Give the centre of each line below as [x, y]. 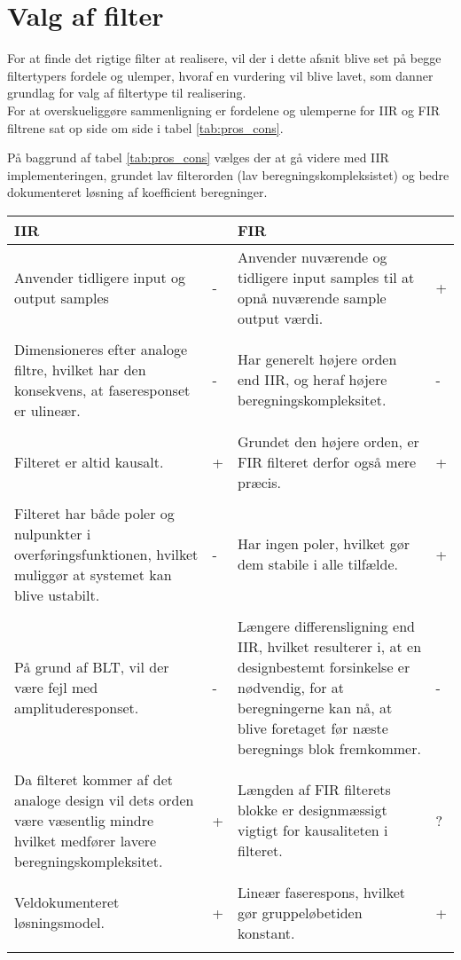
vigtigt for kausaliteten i [313, 830]
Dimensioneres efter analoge [101, 349]
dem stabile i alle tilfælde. [318, 564]
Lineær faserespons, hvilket [322, 892]
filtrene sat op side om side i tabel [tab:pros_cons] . [145, 127]
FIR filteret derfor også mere [327, 461]
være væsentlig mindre [84, 820]
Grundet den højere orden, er [328, 441]
